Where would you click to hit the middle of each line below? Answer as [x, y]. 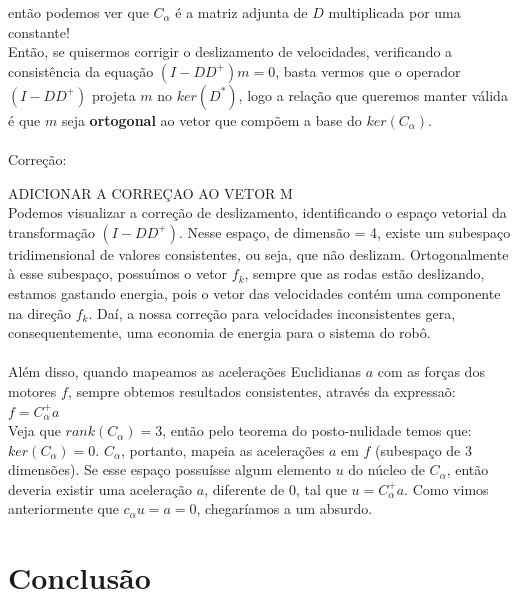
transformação [51, 231]
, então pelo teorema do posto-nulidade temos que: [317, 430]
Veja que [34, 430]
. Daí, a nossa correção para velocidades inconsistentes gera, [272, 312]
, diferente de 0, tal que [275, 488]
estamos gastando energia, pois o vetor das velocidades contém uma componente [254, 292]
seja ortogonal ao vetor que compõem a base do [211, 119]
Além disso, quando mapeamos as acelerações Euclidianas [184, 371]
